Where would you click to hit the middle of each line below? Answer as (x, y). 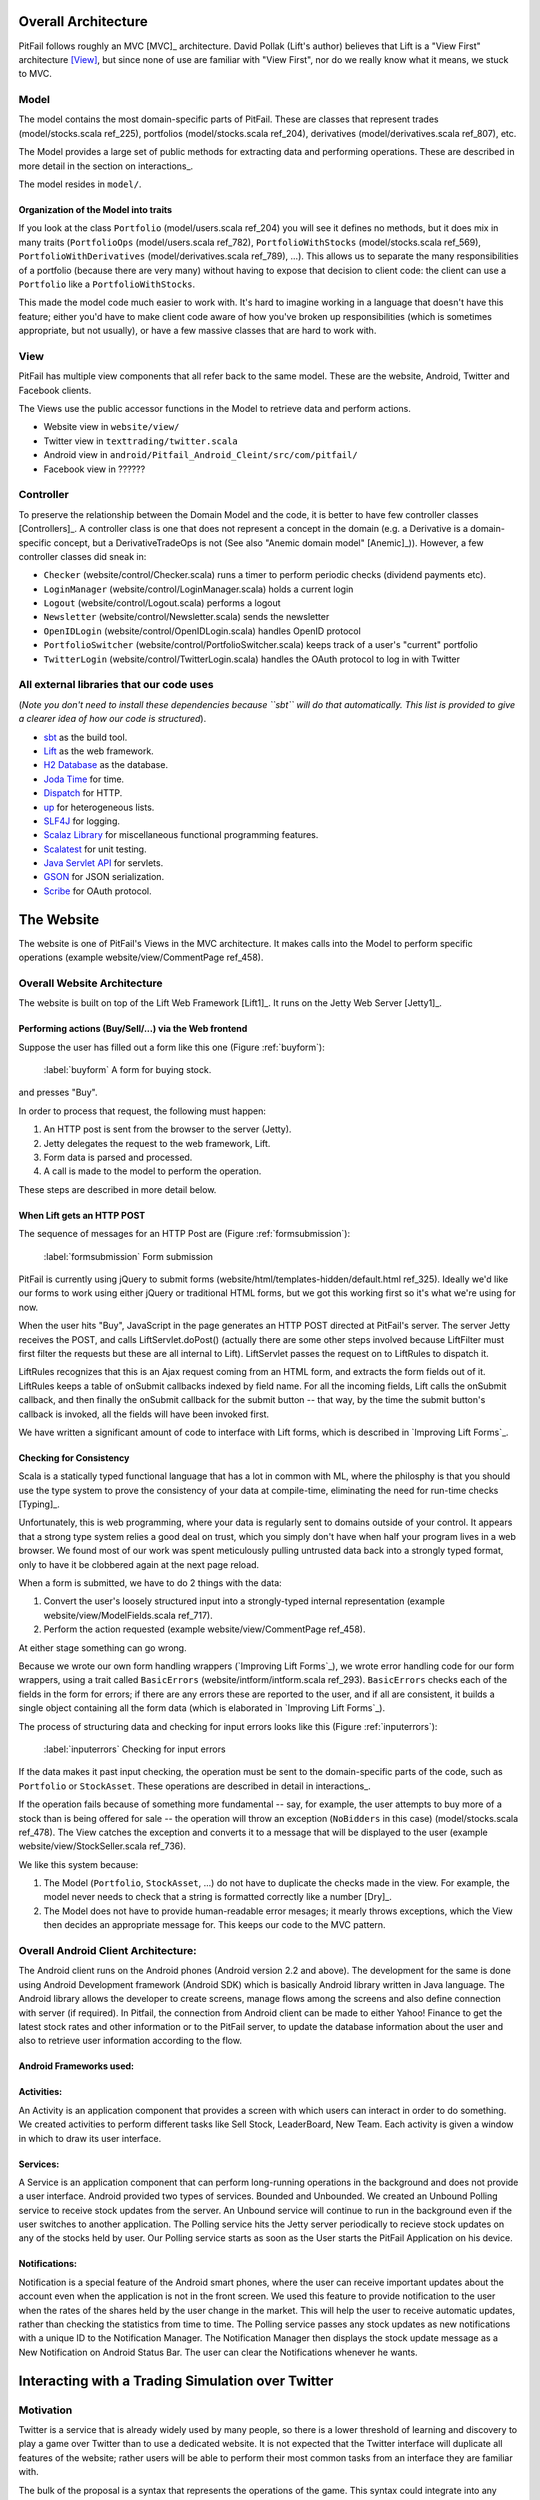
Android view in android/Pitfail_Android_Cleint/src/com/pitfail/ (201, 455)
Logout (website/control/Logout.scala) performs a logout (162, 603)
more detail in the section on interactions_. (106, 166)
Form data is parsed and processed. (118, 1157)
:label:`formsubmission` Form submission (128, 1256)
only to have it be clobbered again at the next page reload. (139, 1564)
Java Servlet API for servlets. (103, 863)
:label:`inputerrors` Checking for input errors (134, 1749)
